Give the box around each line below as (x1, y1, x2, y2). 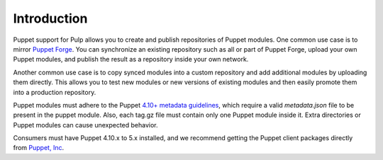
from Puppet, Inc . (13, 144, 64, 152)
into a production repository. (13, 88, 96, 96)
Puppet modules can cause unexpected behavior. (13, 120, 159, 129)
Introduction (13, 11, 88, 26)
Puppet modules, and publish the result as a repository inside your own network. (13, 55, 249, 64)
